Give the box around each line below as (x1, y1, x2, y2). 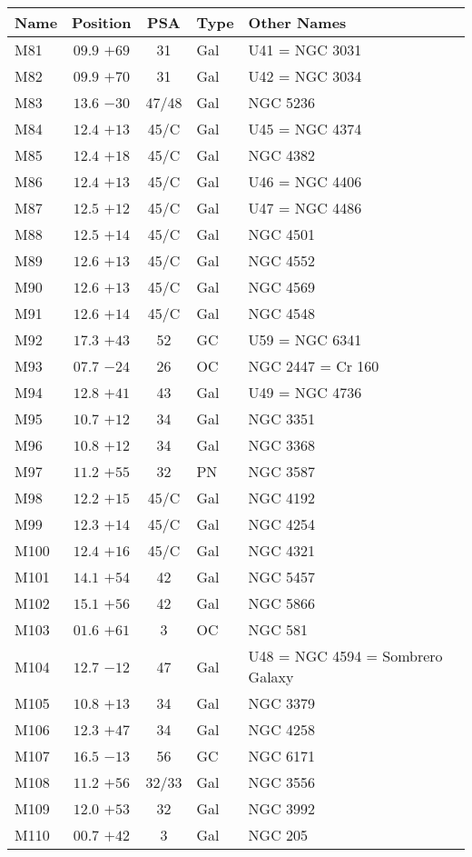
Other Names (248, 12, 347, 33)
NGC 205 (248, 824, 309, 845)
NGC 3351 (248, 408, 316, 429)
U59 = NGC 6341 (248, 329, 362, 350)
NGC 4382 (248, 144, 316, 165)
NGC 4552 (248, 250, 316, 271)
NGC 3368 (248, 434, 316, 455)
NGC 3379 (248, 693, 316, 713)
